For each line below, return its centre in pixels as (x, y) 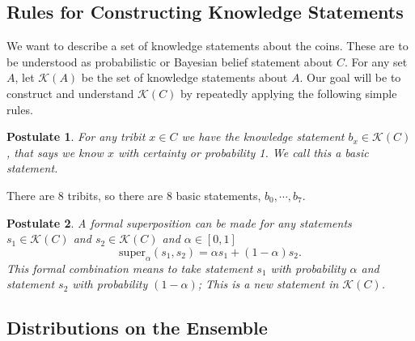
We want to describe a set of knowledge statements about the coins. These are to (207, 46)
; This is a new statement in (268, 284)
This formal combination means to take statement (130, 268)
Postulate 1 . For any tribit (76, 136)
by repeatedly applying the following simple (289, 93)
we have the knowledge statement (263, 136)
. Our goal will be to (350, 77)
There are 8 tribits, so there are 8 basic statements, (134, 195)
